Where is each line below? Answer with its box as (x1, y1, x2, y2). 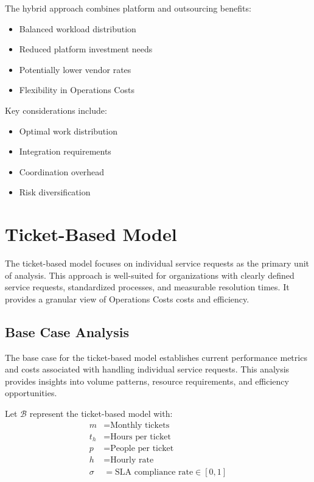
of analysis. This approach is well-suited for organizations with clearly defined (5, 268, 295, 281)
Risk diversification (19, 186, 91, 198)
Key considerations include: (5, 103, 107, 116)
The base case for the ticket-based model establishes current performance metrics (5, 351, 307, 363)
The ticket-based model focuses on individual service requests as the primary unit (5, 257, 310, 270)
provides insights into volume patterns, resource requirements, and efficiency (5, 374, 289, 387)
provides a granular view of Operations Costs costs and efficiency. (5, 292, 249, 305)
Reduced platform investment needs (19, 43, 153, 55)
